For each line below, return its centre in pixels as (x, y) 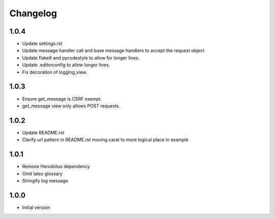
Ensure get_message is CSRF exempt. (62, 99)
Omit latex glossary (43, 174)
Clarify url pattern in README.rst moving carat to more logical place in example (105, 140)
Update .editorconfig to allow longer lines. (66, 65)
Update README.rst (43, 132)
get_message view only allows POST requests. (71, 106)
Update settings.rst (42, 44)
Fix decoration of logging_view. (55, 72)
